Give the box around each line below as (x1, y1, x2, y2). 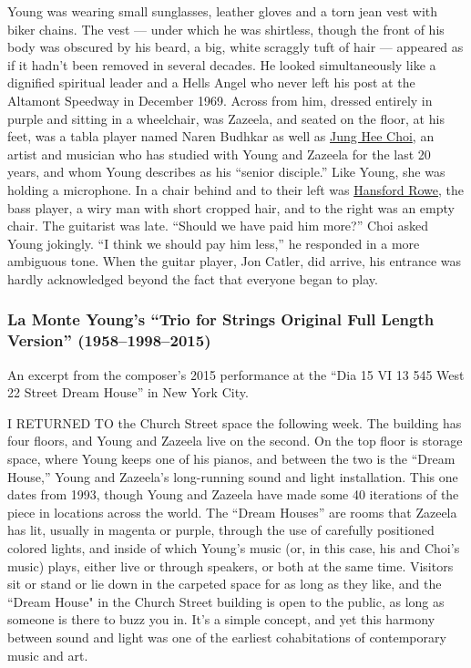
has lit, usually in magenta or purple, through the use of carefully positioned (7, 520, 435, 540)
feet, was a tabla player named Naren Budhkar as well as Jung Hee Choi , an (7, 127, 435, 146)
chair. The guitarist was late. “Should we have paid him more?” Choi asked (7, 216, 428, 235)
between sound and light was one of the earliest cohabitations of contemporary (7, 627, 446, 646)
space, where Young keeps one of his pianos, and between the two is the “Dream (7, 449, 456, 468)
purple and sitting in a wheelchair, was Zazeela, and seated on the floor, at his (7, 108, 445, 128)
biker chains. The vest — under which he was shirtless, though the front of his (7, 19, 445, 38)
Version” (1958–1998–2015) (7, 329, 211, 352)
